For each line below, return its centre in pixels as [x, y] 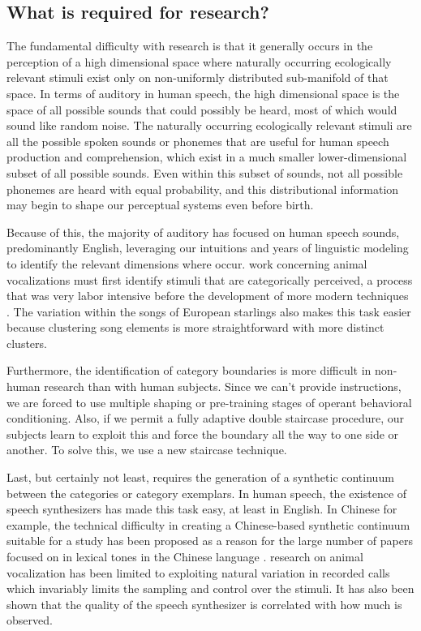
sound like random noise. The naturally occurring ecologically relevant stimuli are [209, 125]
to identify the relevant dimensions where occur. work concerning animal [187, 263]
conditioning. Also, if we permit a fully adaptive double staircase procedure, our [206, 418]
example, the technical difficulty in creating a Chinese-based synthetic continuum [208, 524]
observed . [30, 620]
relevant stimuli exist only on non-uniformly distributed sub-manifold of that [198, 77]
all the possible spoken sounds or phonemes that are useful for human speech [198, 141]
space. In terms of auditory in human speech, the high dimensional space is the [203, 93]
